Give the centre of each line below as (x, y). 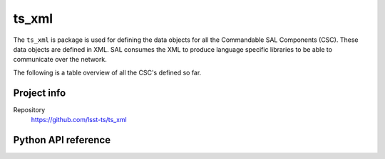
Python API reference (62, 139)
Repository (29, 109)
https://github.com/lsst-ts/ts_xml (79, 120)
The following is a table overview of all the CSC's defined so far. (107, 72)
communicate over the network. (60, 60)
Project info (40, 93)
